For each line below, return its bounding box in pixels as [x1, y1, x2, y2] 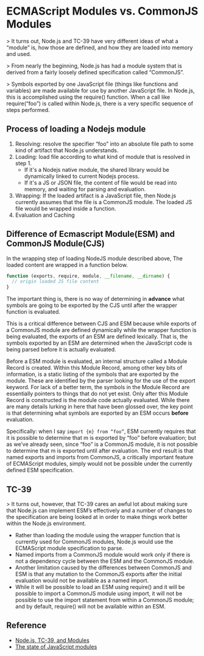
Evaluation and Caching [15, 211, 75, 219]
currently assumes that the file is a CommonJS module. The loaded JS [15, 198, 192, 205]
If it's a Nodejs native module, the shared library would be [24, 166, 169, 173]
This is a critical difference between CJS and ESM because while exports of [6, 320, 197, 327]
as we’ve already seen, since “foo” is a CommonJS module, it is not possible [6, 440, 198, 448]
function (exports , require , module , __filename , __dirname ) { [6, 273, 171, 279]
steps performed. [6, 106, 50, 113]
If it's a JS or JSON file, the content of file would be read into [24, 178, 177, 186]
